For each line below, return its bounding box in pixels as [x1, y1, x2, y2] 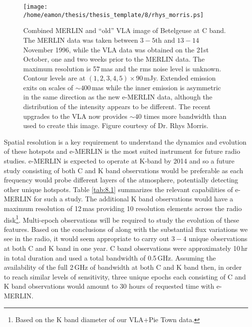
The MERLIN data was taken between [23, 34, 138, 45]
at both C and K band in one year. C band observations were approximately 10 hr [4, 243, 248, 253]
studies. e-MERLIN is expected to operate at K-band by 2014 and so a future [4, 156, 235, 166]
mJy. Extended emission [144, 73, 216, 83]
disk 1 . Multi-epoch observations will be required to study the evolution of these [4, 213, 239, 225]
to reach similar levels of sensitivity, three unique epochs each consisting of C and [4, 271, 246, 281]
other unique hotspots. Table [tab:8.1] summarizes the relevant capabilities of [4, 184, 233, 194]
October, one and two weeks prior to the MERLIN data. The [23, 54, 205, 64]
